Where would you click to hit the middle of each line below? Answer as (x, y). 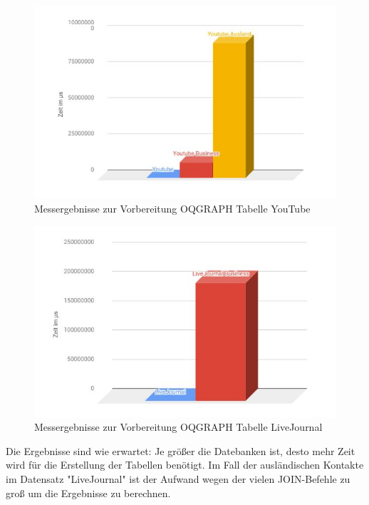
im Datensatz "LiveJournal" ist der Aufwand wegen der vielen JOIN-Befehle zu (178, 478)
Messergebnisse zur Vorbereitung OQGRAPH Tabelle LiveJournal (178, 427)
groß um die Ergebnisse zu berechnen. (88, 493)
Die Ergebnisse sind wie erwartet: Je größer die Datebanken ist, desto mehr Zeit (181, 450)
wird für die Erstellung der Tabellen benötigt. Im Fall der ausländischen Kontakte (185, 465)
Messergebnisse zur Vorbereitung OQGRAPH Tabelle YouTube (172, 209)
